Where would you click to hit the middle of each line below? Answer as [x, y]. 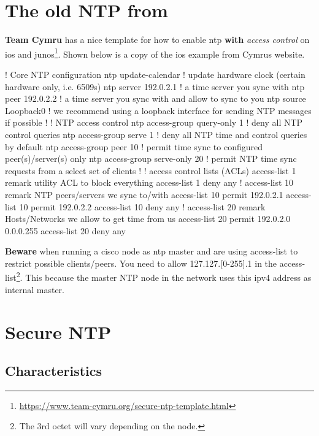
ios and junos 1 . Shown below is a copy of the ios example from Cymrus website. [155, 53]
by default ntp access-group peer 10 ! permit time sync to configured [134, 146]
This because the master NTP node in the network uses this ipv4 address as [168, 277]
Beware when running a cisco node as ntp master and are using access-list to [152, 251]
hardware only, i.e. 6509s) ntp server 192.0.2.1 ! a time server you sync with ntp [155, 86]
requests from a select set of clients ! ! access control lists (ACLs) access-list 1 [151, 170]
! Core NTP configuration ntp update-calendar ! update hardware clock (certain [155, 74]
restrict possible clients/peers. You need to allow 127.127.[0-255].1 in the [141, 263]
